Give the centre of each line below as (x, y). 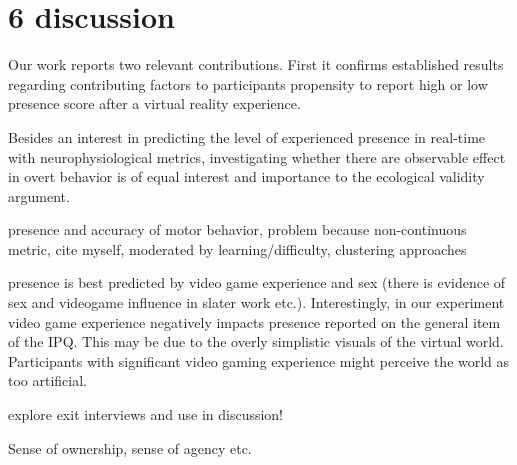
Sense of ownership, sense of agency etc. (130, 447)
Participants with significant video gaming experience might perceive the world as (259, 360)
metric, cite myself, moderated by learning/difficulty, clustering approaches (237, 248)
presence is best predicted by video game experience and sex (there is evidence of (257, 282)
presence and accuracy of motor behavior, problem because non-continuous (237, 229)
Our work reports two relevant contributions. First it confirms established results (256, 64)
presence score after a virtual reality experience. (154, 103)
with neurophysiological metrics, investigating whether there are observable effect (257, 156)
